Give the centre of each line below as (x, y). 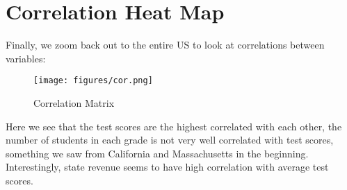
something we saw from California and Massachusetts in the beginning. (157, 153)
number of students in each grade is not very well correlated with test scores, (170, 140)
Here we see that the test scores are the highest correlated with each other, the (174, 126)
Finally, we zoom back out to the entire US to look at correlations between (165, 45)
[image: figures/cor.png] (93, 81)
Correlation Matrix (74, 102)
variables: (26, 58)
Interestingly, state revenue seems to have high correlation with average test (167, 167)
